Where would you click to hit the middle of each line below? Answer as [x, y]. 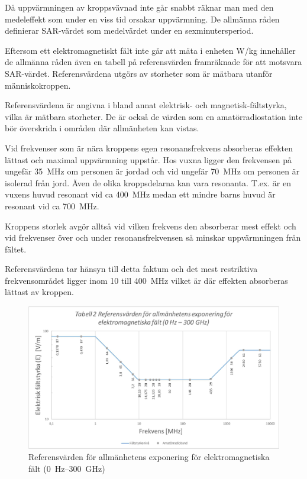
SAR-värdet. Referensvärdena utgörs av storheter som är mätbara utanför [139, 73]
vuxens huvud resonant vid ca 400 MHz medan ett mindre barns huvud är [140, 194]
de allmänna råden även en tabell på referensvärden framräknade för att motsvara [153, 62]
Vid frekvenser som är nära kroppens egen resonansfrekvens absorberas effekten [149, 148]
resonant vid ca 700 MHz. [52, 205]
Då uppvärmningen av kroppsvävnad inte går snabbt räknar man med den [139, 7]
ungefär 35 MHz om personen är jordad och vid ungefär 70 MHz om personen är [152, 171]
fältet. [16, 249]
